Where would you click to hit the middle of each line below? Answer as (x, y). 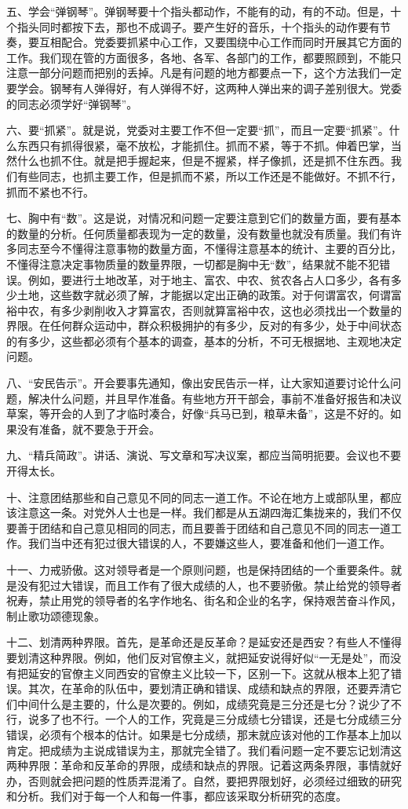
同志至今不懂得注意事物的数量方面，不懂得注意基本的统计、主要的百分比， (209, 249)
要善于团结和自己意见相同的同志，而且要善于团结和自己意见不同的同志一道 (199, 527)
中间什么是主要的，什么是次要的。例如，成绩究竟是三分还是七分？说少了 (204, 703)
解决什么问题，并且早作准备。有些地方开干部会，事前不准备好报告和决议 (215, 398)
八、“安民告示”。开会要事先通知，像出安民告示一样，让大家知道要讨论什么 (199, 383)
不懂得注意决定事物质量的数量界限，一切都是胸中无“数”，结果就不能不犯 (193, 264)
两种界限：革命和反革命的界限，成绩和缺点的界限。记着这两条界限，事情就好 (204, 765)
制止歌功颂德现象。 (56, 615)
